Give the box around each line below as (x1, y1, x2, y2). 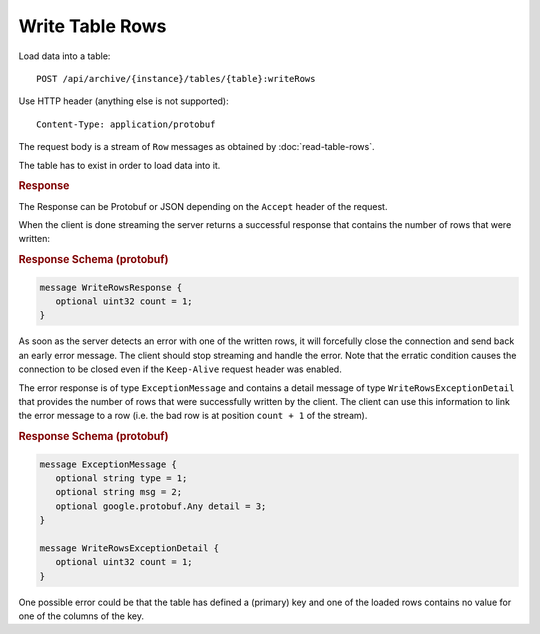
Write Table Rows (18, 15, 167, 37)
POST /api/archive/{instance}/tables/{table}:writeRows (36, 73, 316, 84)
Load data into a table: (18, 50, 111, 62)
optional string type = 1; (55, 472, 188, 484)
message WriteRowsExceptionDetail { (39, 542, 220, 554)
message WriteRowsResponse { (39, 281, 183, 293)
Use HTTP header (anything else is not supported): (18, 95, 229, 107)
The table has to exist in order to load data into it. (18, 159, 221, 171)
